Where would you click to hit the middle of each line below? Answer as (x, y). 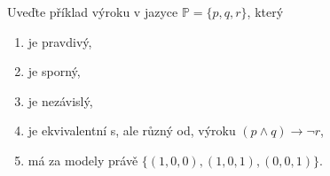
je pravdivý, (60, 41)
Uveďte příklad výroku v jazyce (93, 11)
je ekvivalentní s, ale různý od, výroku (132, 130)
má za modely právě (83, 160)
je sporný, (54, 71)
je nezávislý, (60, 100)
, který (265, 11)
